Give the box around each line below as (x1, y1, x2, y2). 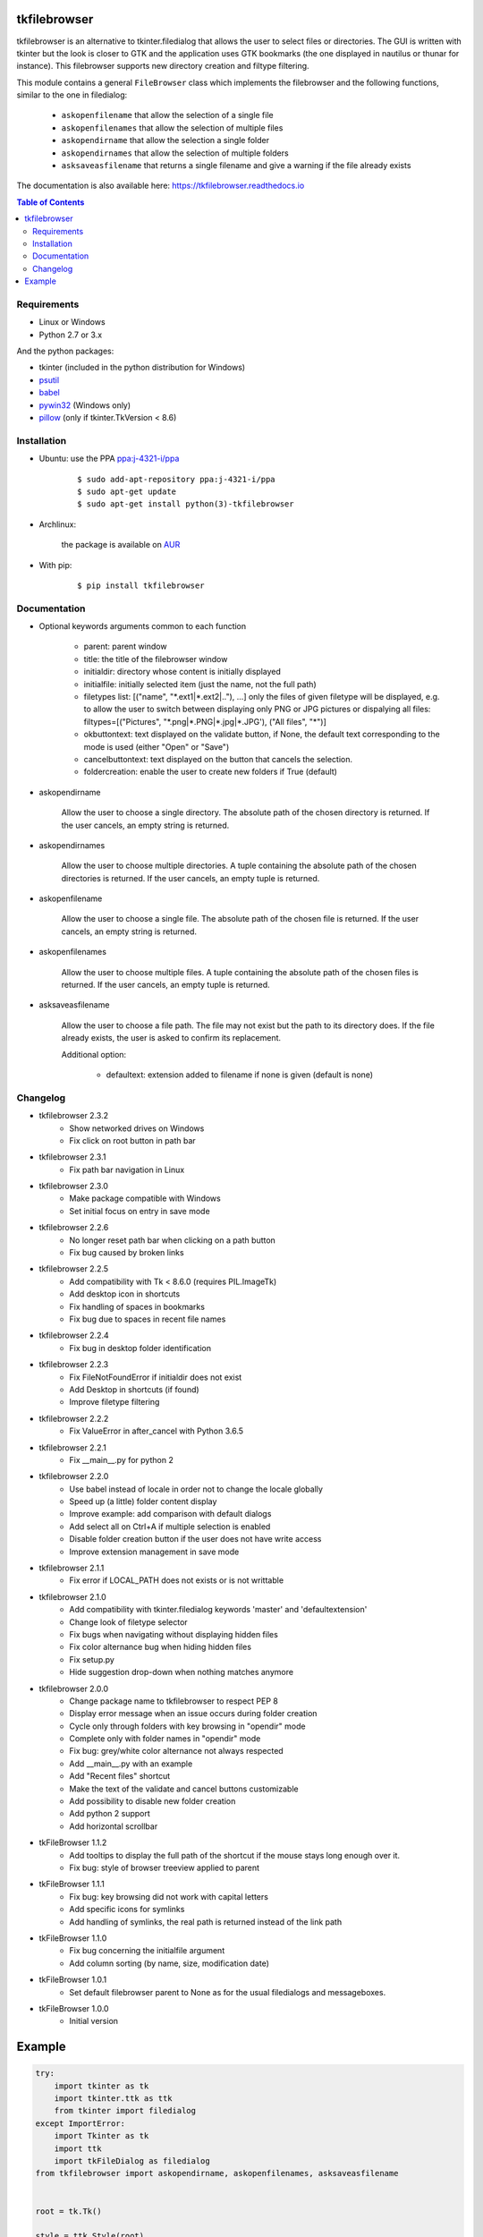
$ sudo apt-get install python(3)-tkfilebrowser (77, 499, 294, 509)
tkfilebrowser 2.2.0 (38, 1471, 109, 1482)
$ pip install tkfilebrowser (77, 580, 205, 591)
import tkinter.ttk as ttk (54, 2094, 174, 2104)
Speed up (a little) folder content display (69, 1496, 217, 1507)
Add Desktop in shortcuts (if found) (69, 1383, 200, 1395)
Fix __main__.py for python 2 (69, 1454, 174, 1465)
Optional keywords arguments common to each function (38, 621, 247, 632)
